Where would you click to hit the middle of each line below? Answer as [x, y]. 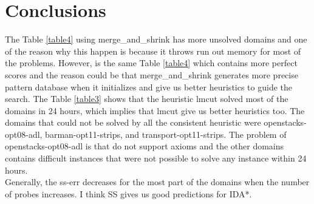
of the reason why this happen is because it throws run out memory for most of [153, 51]
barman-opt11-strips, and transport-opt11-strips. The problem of [166, 134]
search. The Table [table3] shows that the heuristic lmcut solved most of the [147, 99]
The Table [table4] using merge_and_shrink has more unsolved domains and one [156, 39]
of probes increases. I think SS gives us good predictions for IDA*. [128, 193]
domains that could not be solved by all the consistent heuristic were [133, 122]
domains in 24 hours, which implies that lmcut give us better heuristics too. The [155, 110]
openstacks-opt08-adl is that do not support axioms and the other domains [145, 146]
